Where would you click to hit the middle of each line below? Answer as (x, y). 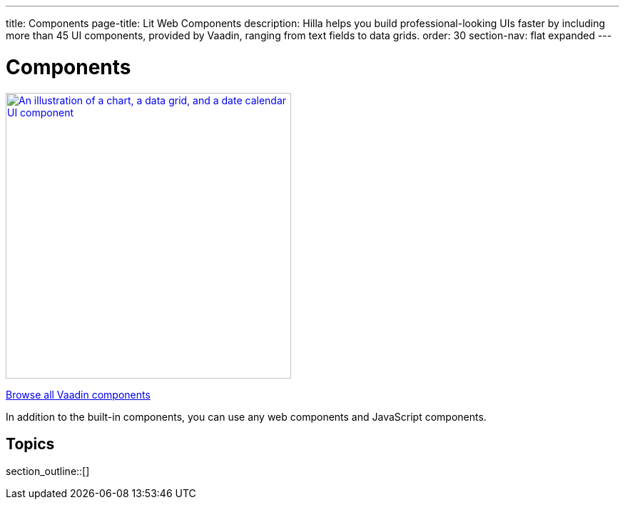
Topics (30, 444)
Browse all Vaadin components (78, 394)
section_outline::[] (48, 471)
